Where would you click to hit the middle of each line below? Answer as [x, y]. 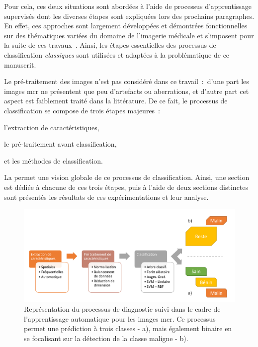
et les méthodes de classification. [53, 160]
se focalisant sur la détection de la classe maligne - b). [106, 338]
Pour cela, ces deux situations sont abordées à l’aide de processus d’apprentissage [128, 6]
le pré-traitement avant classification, [60, 144]
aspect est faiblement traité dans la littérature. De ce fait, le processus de [116, 101]
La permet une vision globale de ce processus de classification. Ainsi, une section [127, 177]
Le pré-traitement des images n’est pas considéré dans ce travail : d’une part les [127, 81]
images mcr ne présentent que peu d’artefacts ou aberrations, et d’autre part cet [127, 91]
